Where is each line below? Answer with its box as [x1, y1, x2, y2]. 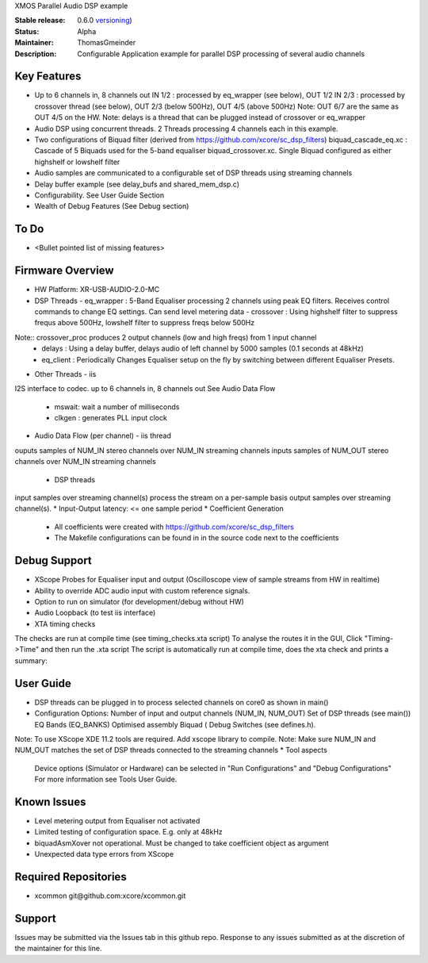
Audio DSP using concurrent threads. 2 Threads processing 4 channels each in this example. [34, 124, 338, 133]
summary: [14, 655, 48, 666]
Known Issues [14, 795, 86, 808]
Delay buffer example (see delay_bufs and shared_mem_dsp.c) [34, 179, 240, 189]
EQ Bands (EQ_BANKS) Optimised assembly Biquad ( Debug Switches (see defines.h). [34, 719, 316, 729]
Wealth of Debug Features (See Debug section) [34, 201, 189, 211]
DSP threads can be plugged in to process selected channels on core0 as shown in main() [34, 697, 329, 707]
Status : [14, 26, 40, 36]
